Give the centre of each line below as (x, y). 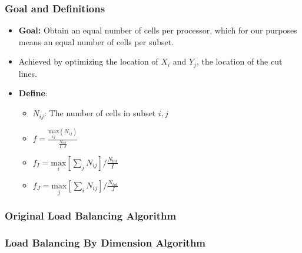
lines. (28, 73)
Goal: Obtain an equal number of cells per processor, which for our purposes (158, 30)
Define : (33, 93)
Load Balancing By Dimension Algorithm (105, 242)
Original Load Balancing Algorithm (91, 216)
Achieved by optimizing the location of (88, 61)
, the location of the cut (239, 61)
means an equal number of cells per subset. (96, 41)
